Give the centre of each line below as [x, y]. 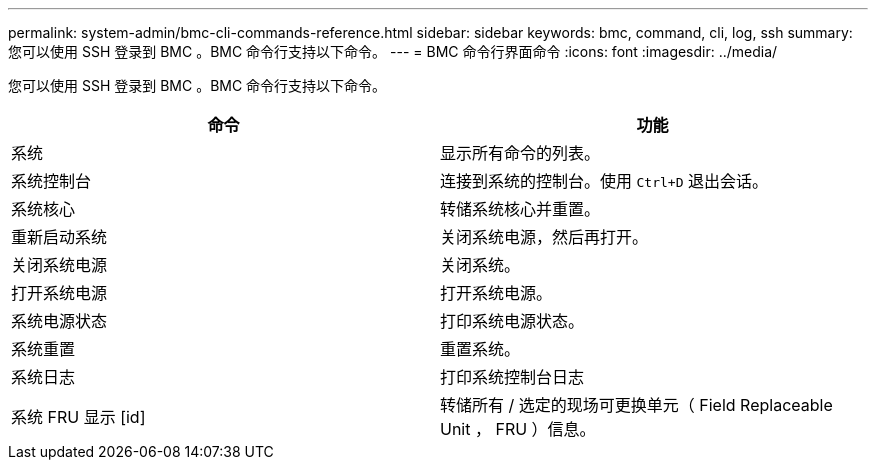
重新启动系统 [59, 237]
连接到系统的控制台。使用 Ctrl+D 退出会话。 [604, 181]
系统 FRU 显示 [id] [78, 417]
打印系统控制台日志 [512, 377]
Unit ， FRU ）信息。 [518, 429]
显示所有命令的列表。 [520, 153]
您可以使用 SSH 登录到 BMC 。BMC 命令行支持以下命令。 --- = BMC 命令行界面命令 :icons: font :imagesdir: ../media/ [393, 51]
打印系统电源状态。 [512, 321]
